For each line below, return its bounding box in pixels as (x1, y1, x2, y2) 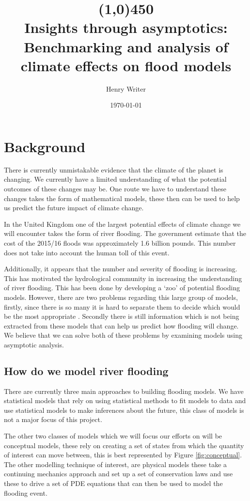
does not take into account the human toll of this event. (4, 247, 170, 257)
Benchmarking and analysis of (24, 36, 228, 56)
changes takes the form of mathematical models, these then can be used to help (4, 193, 240, 203)
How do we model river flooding (4, 363, 169, 378)
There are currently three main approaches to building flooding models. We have (4, 386, 244, 396)
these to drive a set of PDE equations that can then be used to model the (4, 478, 223, 488)
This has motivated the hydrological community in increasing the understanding (4, 273, 242, 283)
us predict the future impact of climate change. (4, 203, 144, 213)
